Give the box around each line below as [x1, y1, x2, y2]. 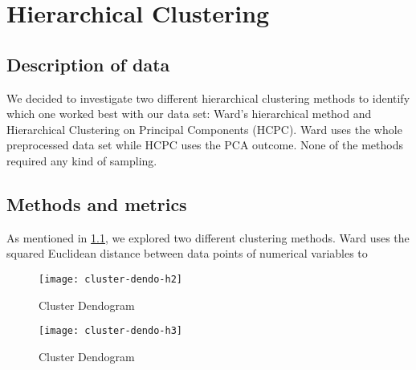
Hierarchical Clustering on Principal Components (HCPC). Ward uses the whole [6, 120, 402, 137]
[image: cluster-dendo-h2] [39, 273, 182, 285]
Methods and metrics [6, 191, 187, 216]
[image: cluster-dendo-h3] [39, 325, 182, 337]
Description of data [6, 51, 170, 76]
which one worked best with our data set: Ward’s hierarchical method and [6, 105, 372, 122]
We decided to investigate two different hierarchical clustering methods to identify [6, 89, 410, 106]
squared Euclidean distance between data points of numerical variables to [6, 245, 368, 262]
